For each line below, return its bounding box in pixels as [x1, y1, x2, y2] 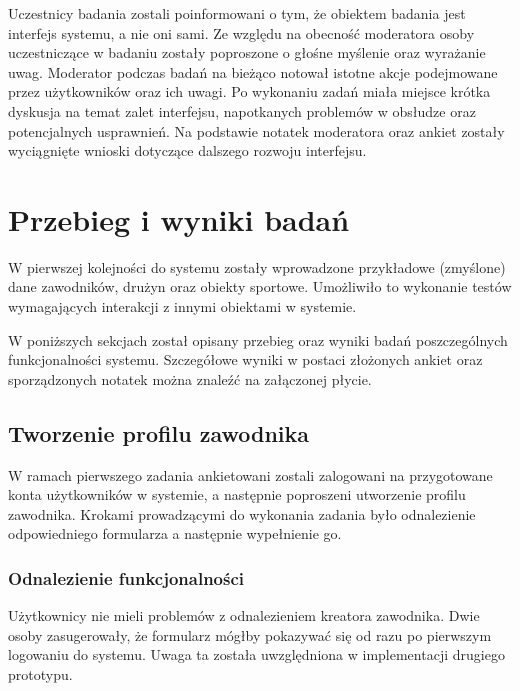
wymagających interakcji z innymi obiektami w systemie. [8, 296, 357, 317]
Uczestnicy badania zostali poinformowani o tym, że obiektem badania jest [8, 3, 466, 23]
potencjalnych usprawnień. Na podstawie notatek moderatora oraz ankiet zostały [8, 120, 505, 141]
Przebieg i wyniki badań [8, 198, 350, 239]
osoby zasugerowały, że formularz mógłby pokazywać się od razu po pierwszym [8, 624, 492, 645]
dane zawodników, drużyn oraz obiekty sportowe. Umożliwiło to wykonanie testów [8, 276, 512, 297]
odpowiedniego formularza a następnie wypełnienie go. [8, 523, 342, 544]
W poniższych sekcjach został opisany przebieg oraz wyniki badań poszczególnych [8, 329, 508, 350]
